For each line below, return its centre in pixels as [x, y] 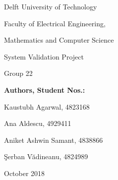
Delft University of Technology [51, 6]
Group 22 [18, 73]
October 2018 [25, 173]
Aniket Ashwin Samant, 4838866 [54, 140]
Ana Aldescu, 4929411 [38, 123]
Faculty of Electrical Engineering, [55, 23]
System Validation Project [44, 56]
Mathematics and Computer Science [59, 40]
